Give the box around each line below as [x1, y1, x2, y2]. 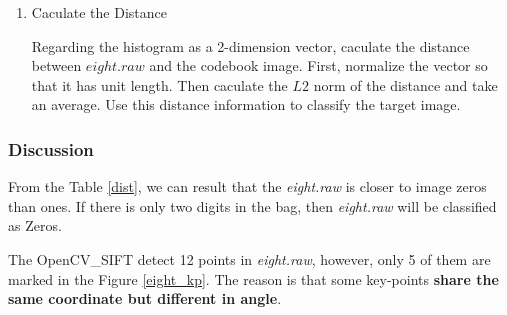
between [31, 55, 82, 76]
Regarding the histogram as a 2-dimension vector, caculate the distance [31, 35, 470, 56]
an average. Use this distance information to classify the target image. [31, 94, 461, 115]
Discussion [8, 136, 94, 161]
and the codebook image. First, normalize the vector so [149, 55, 488, 76]
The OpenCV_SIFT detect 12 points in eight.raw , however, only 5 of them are [8, 248, 491, 269]
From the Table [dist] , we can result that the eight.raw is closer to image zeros [8, 176, 487, 197]
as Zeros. [8, 215, 62, 236]
